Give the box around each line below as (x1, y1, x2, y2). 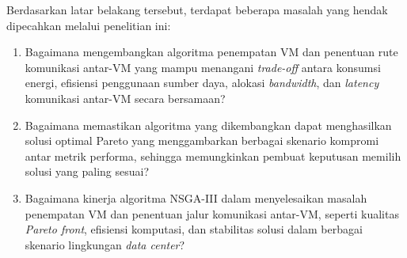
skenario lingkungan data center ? (25, 236, 185, 252)
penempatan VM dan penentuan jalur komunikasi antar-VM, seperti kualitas (25, 205, 399, 222)
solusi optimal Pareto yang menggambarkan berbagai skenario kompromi (25, 132, 379, 149)
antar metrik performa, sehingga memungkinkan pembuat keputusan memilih (25, 147, 401, 164)
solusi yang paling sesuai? (25, 163, 150, 180)
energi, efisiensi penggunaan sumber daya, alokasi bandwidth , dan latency (25, 74, 379, 91)
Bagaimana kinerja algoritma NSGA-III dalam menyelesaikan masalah (25, 189, 367, 206)
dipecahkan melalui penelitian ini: (6, 17, 171, 33)
